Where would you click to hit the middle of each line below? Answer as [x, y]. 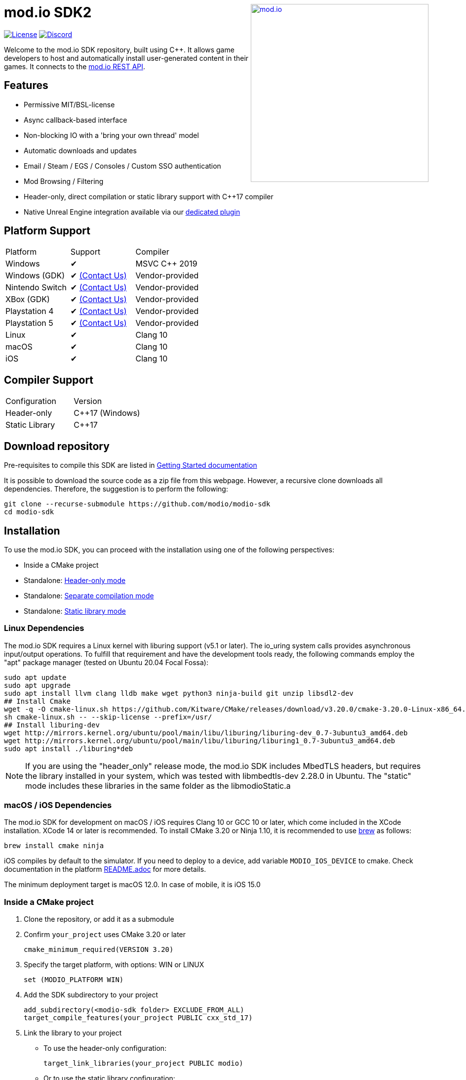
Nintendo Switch [36, 288]
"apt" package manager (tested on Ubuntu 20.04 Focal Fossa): [106, 662]
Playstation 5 [29, 323]
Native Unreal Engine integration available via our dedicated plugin [132, 212]
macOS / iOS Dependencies [58, 805]
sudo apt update [35, 677]
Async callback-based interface [76, 120]
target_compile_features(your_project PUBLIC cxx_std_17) [138, 1018]
